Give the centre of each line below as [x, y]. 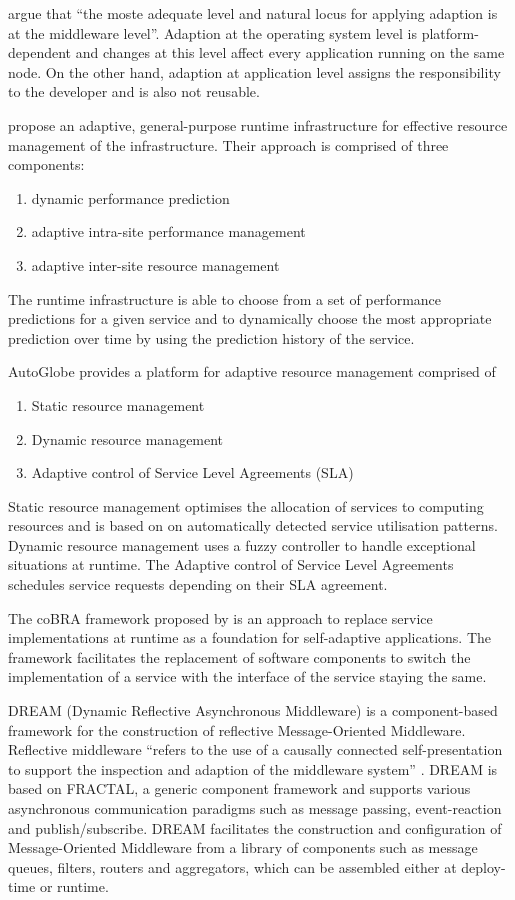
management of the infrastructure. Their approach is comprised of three [228, 144]
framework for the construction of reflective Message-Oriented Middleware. [237, 729]
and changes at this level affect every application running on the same [290, 52]
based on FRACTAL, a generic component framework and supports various [239, 788]
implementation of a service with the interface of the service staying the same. [247, 676]
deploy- [483, 866]
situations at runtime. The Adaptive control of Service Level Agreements [231, 564]
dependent [40, 52]
